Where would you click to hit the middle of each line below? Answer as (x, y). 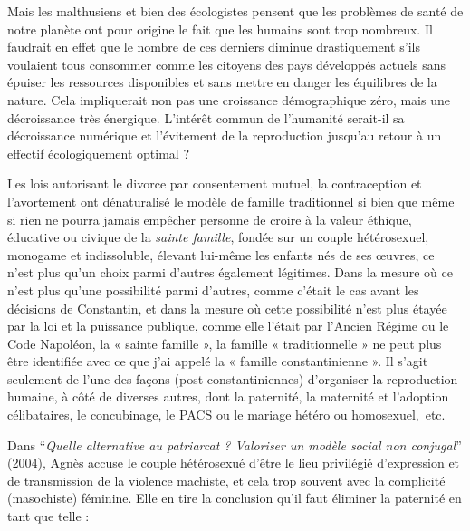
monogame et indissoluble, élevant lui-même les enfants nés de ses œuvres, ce (221, 254)
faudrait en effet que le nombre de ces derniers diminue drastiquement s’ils (214, 47)
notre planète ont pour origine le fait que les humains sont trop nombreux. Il (220, 29)
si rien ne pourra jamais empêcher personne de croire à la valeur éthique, (210, 219)
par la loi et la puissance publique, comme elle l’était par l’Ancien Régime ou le (228, 326)
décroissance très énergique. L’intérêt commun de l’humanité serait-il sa (206, 117)
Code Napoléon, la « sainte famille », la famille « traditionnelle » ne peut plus (225, 343)
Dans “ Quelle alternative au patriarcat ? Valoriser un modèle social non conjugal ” (235, 444)
